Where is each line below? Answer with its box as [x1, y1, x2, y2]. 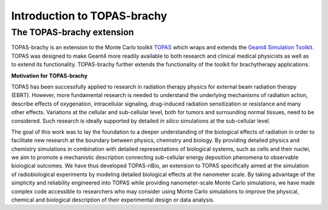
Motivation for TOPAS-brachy [11, 72, 88, 79]
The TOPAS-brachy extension [11, 27, 134, 38]
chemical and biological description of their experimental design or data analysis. [11, 196, 215, 203]
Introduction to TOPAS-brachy [11, 9, 168, 22]
